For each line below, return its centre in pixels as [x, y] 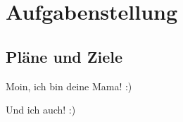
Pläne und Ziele [64, 56]
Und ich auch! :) [41, 110]
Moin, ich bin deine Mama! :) [69, 86]
